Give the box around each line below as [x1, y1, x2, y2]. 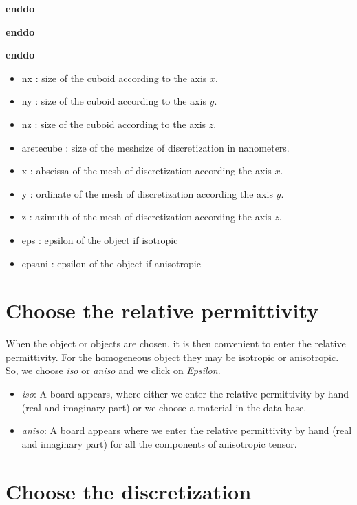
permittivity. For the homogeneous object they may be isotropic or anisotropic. [6, 349, 339, 364]
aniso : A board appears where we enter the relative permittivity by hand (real [21, 423, 352, 437]
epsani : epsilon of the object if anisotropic [21, 256, 201, 270]
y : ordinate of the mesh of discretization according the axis [21, 186, 273, 200]
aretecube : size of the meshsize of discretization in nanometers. [21, 140, 290, 154]
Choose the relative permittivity [6, 296, 319, 324]
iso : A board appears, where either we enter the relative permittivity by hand [21, 387, 349, 401]
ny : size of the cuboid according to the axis [21, 94, 206, 108]
